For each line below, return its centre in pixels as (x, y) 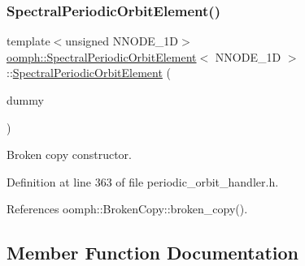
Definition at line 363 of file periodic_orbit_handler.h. (143, 181)
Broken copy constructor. (69, 154)
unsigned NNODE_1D (122, 41)
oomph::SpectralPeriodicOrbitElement (102, 56)
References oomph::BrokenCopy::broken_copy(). (127, 209)
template (28, 41)
